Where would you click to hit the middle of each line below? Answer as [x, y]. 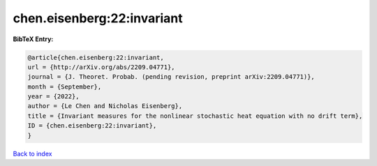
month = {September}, [65, 86]
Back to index [32, 153]
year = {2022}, [53, 97]
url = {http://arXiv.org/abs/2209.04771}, [101, 67]
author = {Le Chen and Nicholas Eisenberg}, [105, 106]
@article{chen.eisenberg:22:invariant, [96, 57]
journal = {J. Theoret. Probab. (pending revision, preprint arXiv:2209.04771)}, [171, 77]
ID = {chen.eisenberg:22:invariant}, [92, 126]
